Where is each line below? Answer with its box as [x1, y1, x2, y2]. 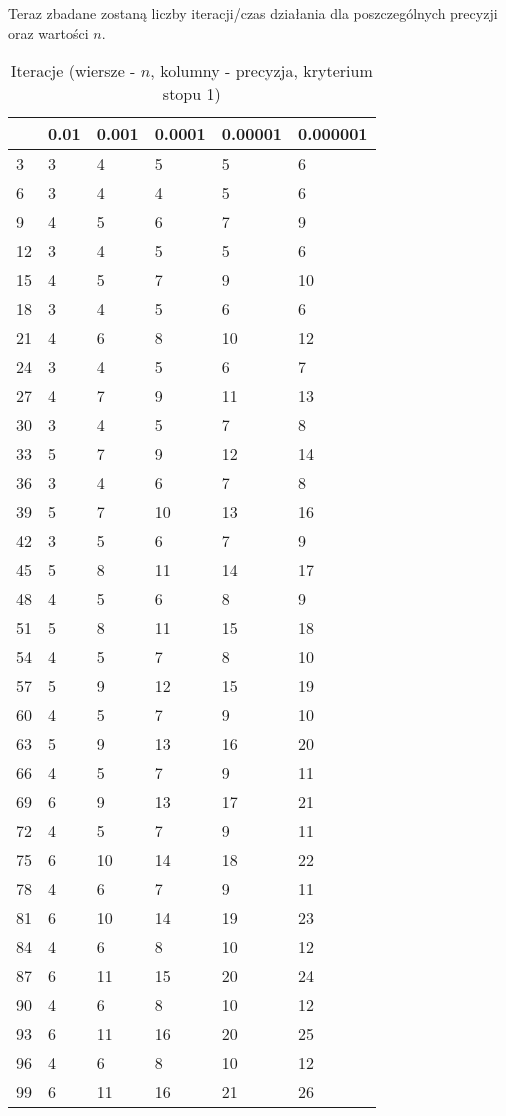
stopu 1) [162, 82, 221, 106]
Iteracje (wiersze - [10, 59, 136, 83]
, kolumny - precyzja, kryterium [150, 59, 373, 83]
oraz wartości [8, 22, 89, 43]
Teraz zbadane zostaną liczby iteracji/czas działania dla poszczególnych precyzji [8, 3, 498, 23]
